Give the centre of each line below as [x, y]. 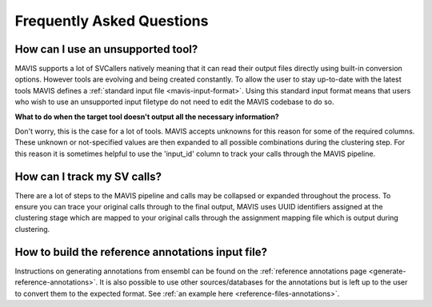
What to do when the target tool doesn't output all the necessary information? [147, 117]
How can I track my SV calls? [88, 176]
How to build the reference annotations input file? [141, 252]
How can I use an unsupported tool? [106, 49]
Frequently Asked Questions [112, 21]
